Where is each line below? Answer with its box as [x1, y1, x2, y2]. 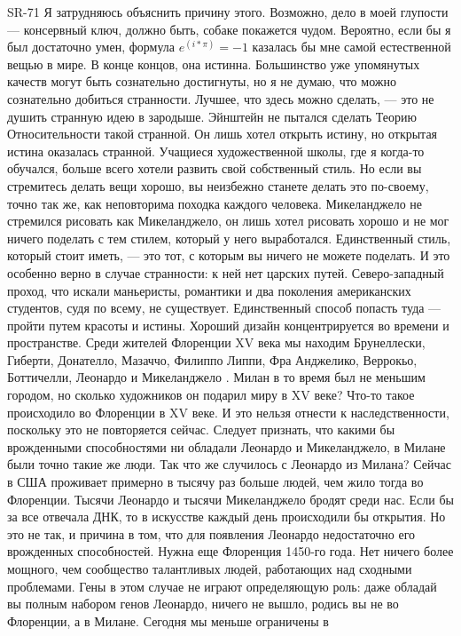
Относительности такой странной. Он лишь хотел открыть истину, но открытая [7, 124, 438, 143]
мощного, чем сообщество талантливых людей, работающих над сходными [7, 560, 412, 577]
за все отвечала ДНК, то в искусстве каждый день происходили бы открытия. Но [7, 507, 446, 526]
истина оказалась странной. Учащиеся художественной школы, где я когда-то [7, 141, 425, 160]
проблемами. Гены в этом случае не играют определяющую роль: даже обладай [7, 576, 437, 595]
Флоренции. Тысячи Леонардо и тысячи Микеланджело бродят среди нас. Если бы [7, 489, 454, 508]
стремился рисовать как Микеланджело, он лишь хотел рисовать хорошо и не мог [7, 211, 449, 230]
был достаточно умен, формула [7, 37, 176, 56]
